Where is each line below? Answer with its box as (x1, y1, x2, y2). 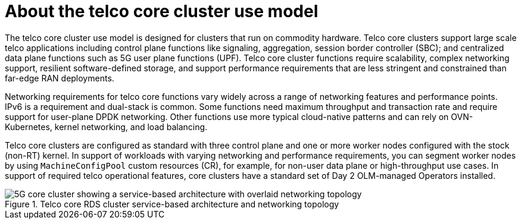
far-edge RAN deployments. (5, 72, 114, 83)
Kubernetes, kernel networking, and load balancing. (5, 121, 208, 132)
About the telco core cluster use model (5, 1, 319, 21)
